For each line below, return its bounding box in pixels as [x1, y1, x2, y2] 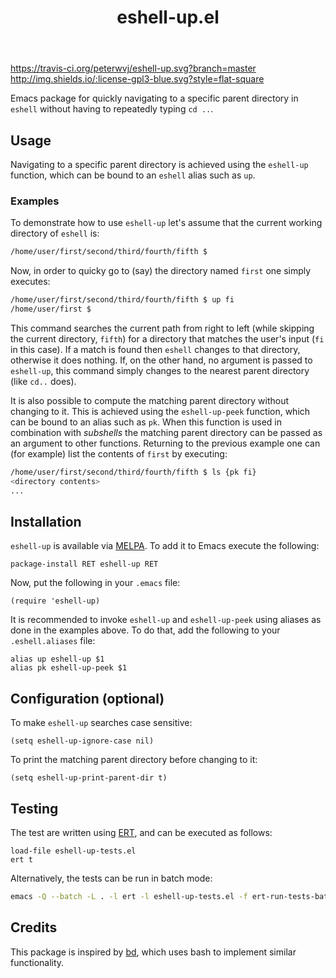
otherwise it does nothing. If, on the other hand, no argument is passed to [10, 354, 313, 366]
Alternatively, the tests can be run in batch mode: [10, 872, 213, 884]
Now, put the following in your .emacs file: [10, 577, 181, 589]
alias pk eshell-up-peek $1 [10, 663, 128, 673]
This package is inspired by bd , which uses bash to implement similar [10, 946, 297, 958]
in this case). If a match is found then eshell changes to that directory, [10, 343, 301, 355]
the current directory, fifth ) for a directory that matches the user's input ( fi [10, 332, 325, 345]
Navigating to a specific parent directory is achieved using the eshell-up [10, 159, 309, 170]
